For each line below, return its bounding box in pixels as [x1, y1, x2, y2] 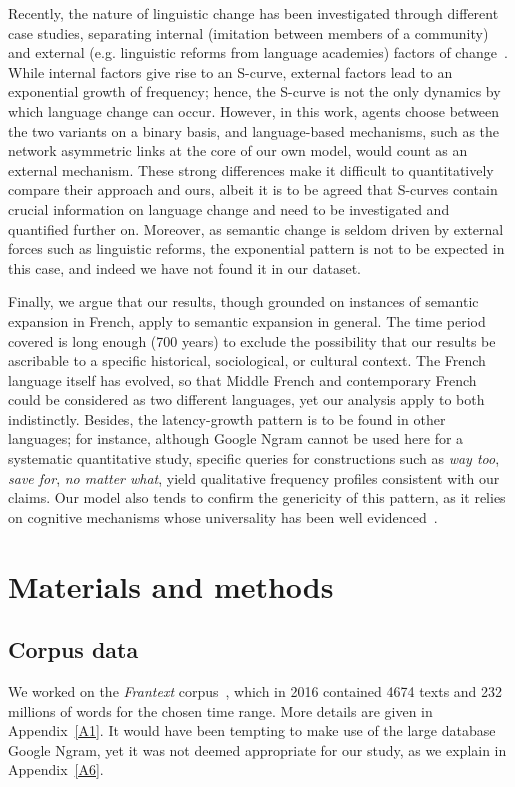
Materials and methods [8, 565, 334, 606]
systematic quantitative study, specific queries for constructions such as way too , [8, 448, 500, 469]
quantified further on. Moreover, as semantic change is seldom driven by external [8, 218, 504, 239]
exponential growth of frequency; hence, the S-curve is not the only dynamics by [8, 81, 501, 102]
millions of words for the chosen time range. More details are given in [8, 700, 433, 721]
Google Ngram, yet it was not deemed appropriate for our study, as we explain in [8, 739, 507, 760]
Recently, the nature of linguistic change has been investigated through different [8, 3, 499, 23]
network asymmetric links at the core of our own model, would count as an [8, 140, 468, 161]
